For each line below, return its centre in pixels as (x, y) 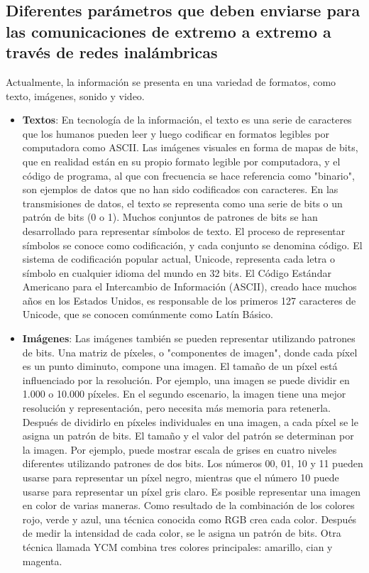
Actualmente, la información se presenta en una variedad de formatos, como (171, 81)
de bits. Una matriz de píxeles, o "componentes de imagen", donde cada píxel (190, 352)
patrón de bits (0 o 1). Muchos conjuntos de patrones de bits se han (170, 217)
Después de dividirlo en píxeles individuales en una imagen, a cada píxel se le (190, 421)
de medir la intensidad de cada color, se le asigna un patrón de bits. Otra (182, 533)
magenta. (42, 561)
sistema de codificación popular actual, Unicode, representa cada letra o (179, 259)
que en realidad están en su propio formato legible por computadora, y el (181, 161)
